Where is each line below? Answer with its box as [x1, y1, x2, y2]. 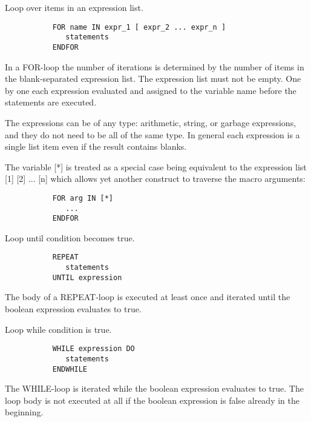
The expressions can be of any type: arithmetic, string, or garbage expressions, [5, 116, 296, 129]
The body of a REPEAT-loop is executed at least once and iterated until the [5, 290, 290, 303]
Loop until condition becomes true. [5, 231, 135, 244]
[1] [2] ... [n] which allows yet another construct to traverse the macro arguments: [5, 172, 306, 185]
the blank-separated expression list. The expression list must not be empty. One [5, 72, 301, 85]
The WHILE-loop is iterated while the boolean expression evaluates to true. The [5, 382, 304, 395]
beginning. [5, 406, 44, 418]
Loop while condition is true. [5, 323, 112, 335]
